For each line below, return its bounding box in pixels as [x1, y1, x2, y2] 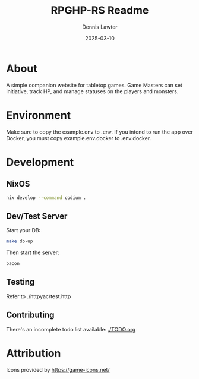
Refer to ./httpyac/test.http [6, 292, 71, 300]
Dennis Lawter [82, 23, 118, 30]
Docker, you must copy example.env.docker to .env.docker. [6, 134, 151, 141]
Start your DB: [6, 227, 41, 234]
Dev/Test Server [6, 211, 68, 221]
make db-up [6, 238, 33, 244]
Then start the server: [6, 249, 59, 256]
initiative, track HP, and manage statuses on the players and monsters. [6, 87, 179, 95]
